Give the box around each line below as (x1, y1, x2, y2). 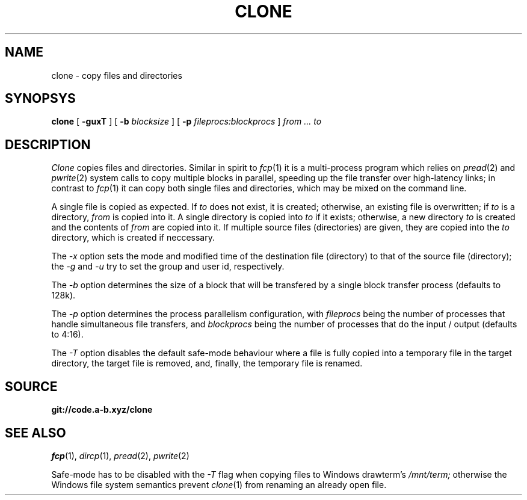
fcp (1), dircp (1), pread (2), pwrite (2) (51, 450, 190, 461)
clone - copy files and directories (51, 70, 182, 81)
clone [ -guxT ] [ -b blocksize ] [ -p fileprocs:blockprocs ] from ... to (51, 116, 322, 127)
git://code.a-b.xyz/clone (51, 404, 153, 415)
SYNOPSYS (5, 91, 76, 106)
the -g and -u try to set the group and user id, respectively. (51, 261, 285, 272)
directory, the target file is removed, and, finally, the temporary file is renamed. (51, 358, 363, 369)
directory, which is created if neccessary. (51, 232, 215, 243)
